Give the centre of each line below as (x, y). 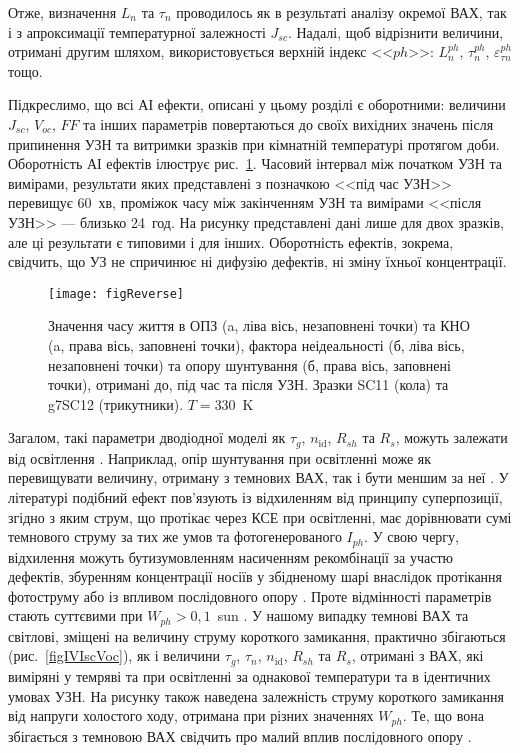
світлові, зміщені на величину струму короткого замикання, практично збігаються (257, 635)
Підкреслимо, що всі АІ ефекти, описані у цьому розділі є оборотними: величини (257, 104)
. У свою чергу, (411, 536)
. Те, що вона (443, 715)
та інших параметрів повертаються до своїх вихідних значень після (288, 123)
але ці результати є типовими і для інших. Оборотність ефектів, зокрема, (231, 241)
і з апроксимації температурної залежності (137, 31)
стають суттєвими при (75, 615)
